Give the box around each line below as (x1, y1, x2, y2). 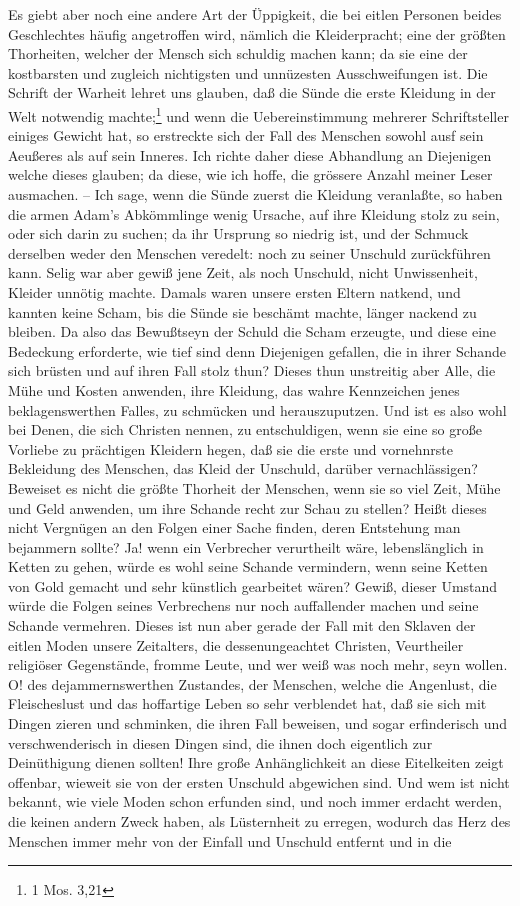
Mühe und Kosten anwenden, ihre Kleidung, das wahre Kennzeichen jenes (8, 379, 460, 400)
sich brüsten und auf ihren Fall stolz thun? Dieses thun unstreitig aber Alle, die (8, 360, 496, 381)
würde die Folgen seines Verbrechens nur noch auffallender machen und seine (8, 595, 479, 616)
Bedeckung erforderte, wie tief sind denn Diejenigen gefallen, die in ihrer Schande (8, 340, 507, 361)
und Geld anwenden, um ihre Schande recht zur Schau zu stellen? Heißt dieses (8, 497, 487, 518)
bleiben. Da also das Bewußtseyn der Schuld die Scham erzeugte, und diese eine (8, 321, 497, 342)
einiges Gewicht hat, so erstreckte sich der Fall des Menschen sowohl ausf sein (8, 125, 484, 146)
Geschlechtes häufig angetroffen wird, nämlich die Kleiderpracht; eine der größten (8, 23, 506, 44)
